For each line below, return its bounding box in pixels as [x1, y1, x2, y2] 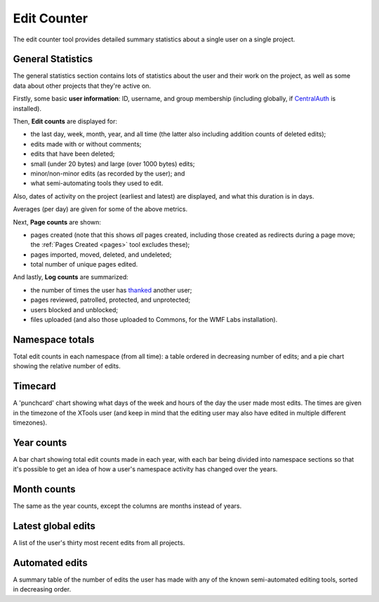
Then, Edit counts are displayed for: [13, 117, 118, 126]
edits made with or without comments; [30, 140, 142, 148]
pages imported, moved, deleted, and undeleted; [30, 250, 172, 259]
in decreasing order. [13, 585, 72, 594]
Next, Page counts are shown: [13, 218, 102, 226]
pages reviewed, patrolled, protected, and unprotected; [30, 295, 191, 305]
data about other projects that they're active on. [13, 81, 151, 90]
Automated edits [13, 556, 88, 568]
